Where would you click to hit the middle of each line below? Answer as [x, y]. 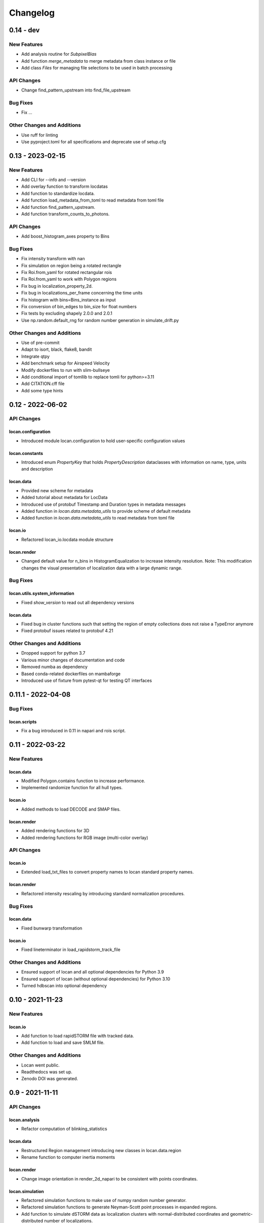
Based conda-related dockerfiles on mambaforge [71, 674]
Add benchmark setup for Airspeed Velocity [66, 363]
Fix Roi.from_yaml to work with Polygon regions [69, 279]
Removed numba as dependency [55, 667]
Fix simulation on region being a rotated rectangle [71, 265]
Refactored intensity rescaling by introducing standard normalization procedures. [103, 893]
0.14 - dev [24, 30]
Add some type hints [42, 390]
